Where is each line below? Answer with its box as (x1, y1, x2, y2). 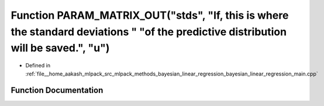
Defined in (25, 62, 51, 69)
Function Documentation (11, 86, 104, 95)
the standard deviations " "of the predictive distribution (11, 25, 287, 38)
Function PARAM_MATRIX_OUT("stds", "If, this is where (11, 9, 289, 22)
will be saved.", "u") (11, 42, 110, 55)
